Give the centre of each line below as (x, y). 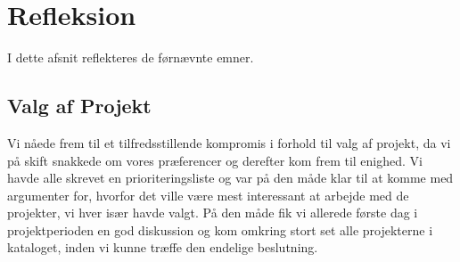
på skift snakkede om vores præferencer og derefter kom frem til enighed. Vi (215, 160)
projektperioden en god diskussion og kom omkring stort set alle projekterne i (220, 229)
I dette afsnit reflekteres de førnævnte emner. (131, 57)
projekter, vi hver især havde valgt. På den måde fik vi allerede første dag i (213, 213)
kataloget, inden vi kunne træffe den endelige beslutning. (163, 247)
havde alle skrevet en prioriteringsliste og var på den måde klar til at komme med (230, 178)
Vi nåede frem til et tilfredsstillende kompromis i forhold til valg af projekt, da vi (229, 142)
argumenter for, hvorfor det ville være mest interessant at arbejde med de (208, 195)
